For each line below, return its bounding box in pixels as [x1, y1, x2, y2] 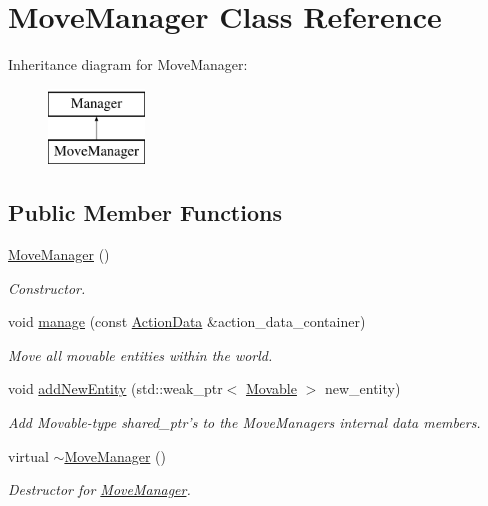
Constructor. [8, 277, 86, 298]
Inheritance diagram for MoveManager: [8, 54, 248, 75]
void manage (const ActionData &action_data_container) [8, 311, 366, 332]
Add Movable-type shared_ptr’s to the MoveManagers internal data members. [8, 412, 481, 433]
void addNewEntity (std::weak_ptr [8, 378, 223, 399]
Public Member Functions [8, 197, 282, 228]
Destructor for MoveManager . [8, 479, 191, 500]
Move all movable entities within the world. [8, 344, 273, 365]
